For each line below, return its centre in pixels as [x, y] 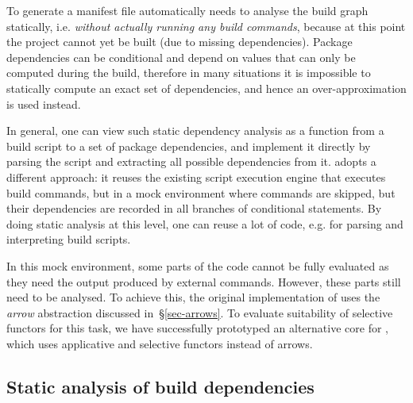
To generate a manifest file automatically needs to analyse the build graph [187, 10]
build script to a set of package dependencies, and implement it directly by [189, 146]
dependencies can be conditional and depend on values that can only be [181, 57]
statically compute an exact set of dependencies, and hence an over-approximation [206, 88]
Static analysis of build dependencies [160, 386]
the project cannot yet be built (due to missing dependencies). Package [179, 42]
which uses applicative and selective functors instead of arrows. [160, 343]
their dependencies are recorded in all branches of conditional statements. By [194, 208]
